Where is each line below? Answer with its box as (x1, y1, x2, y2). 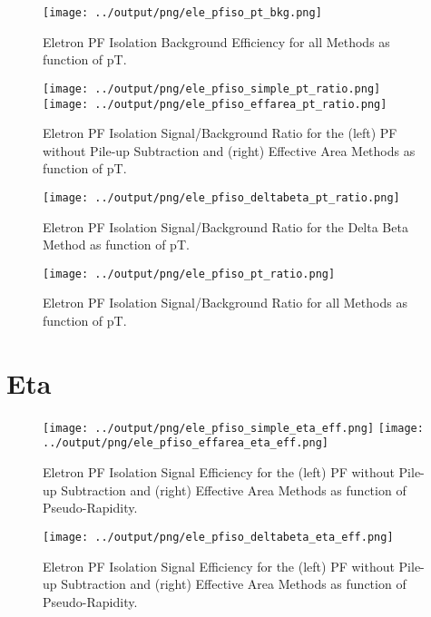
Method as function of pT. (43, 235, 190, 254)
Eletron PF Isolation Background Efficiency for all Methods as (43, 32, 390, 51)
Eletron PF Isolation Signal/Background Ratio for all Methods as (43, 293, 407, 312)
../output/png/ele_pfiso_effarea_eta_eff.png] (43, 436, 328, 450)
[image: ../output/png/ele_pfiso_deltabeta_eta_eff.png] (43, 530, 394, 544)
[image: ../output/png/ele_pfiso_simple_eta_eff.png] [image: (43, 421, 424, 435)
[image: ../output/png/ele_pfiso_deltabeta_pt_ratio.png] (43, 191, 400, 204)
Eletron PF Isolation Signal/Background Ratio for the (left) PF (43, 123, 397, 142)
